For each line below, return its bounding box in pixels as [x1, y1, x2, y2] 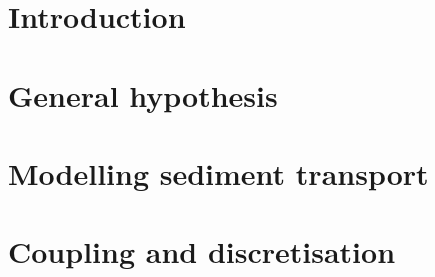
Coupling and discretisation [8, 231, 396, 272]
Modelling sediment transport [8, 152, 429, 193]
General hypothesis [8, 74, 278, 115]
